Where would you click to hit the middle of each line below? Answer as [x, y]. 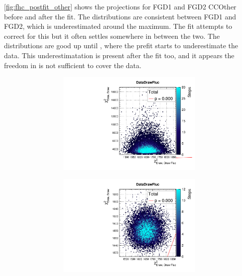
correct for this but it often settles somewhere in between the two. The [112, 36]
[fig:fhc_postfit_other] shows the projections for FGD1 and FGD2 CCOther [120, 6]
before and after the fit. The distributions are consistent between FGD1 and [120, 16]
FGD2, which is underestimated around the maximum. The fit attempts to [118, 26]
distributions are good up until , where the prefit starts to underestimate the [121, 46]
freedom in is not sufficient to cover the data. [73, 65]
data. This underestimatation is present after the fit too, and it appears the [119, 55]
